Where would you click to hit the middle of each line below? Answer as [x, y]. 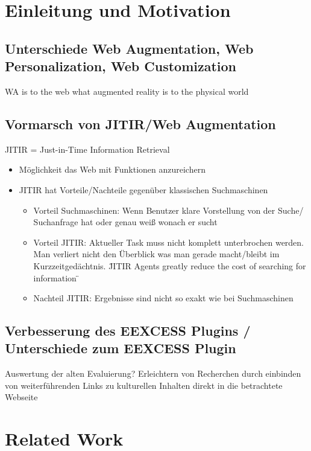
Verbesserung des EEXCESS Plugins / [128, 331]
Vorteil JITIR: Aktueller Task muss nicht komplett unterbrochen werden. [169, 242]
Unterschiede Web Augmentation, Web [129, 48]
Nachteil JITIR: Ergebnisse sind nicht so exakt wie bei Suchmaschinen [163, 298]
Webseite [21, 397]
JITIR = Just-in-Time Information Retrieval [87, 149]
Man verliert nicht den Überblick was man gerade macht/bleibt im [156, 254]
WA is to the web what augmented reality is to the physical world [127, 91]
